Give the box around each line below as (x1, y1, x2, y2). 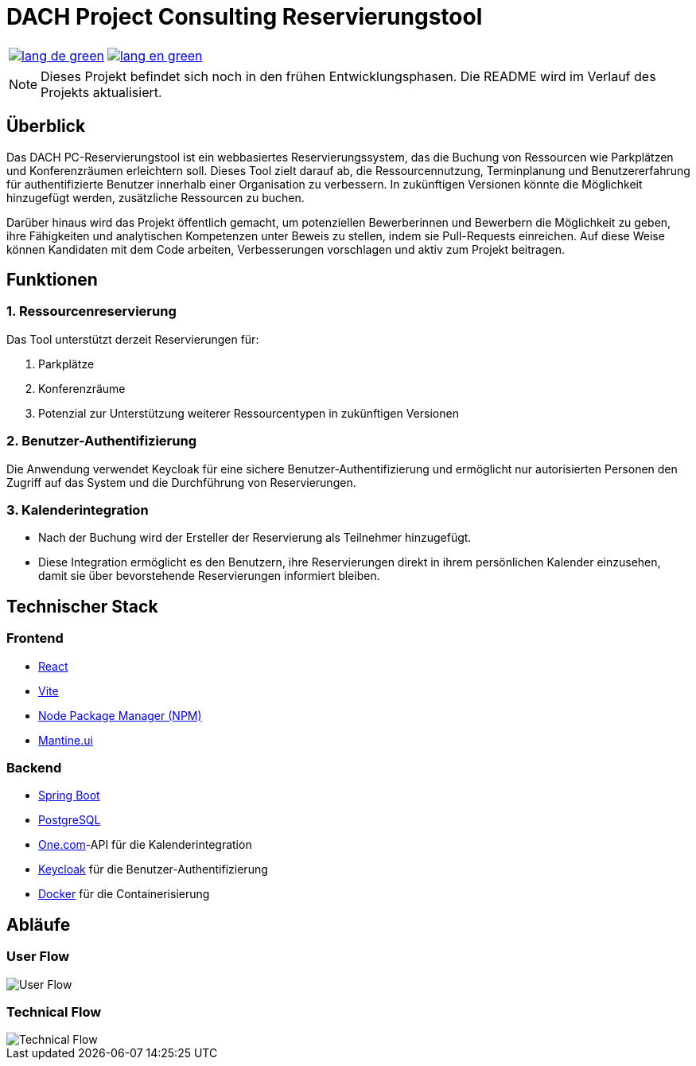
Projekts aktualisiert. (41, 84, 162, 100)
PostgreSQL (38, 813, 101, 827)
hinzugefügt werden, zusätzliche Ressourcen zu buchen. (6, 190, 305, 204)
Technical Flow (6, 1003, 102, 1020)
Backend (6, 759, 62, 776)
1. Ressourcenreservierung (6, 303, 177, 320)
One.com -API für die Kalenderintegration (38, 838, 252, 852)
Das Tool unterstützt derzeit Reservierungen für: (6, 332, 259, 346)
